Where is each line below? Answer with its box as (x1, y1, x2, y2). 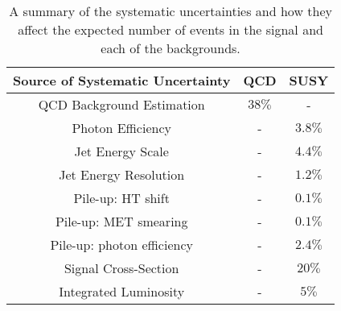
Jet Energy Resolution (59, 165, 185, 184)
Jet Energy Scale (74, 142, 169, 160)
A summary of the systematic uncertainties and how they (9, 2, 332, 20)
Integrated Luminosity (59, 282, 185, 301)
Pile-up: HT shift (73, 189, 170, 207)
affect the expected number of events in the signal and (18, 20, 323, 39)
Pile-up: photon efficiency (50, 235, 193, 254)
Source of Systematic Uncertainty (13, 71, 231, 89)
